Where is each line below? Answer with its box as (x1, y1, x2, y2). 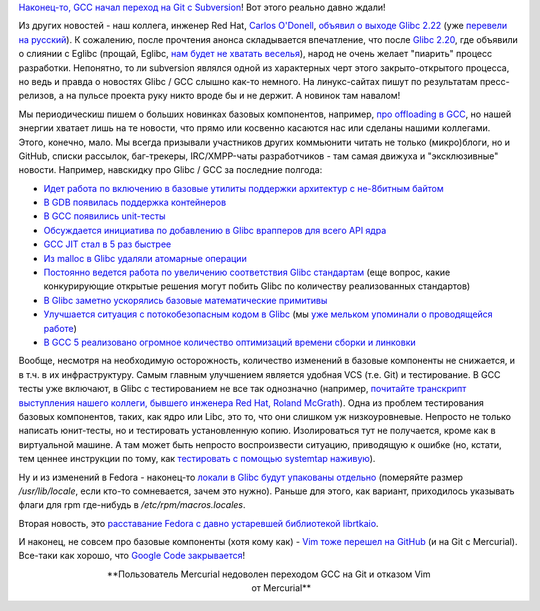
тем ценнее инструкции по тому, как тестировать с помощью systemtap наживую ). (18, 453, 376, 465)
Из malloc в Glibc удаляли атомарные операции (43, 252, 247, 264)
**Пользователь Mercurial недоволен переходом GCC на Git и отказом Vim (106, 568, 431, 580)
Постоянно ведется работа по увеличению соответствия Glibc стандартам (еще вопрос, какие (43, 266, 451, 279)
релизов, (18, 90, 57, 102)
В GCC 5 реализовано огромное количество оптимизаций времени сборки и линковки (43, 336, 416, 348)
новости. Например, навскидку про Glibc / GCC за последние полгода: (18, 164, 323, 176)
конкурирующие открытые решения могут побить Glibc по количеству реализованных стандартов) (43, 280, 471, 292)
